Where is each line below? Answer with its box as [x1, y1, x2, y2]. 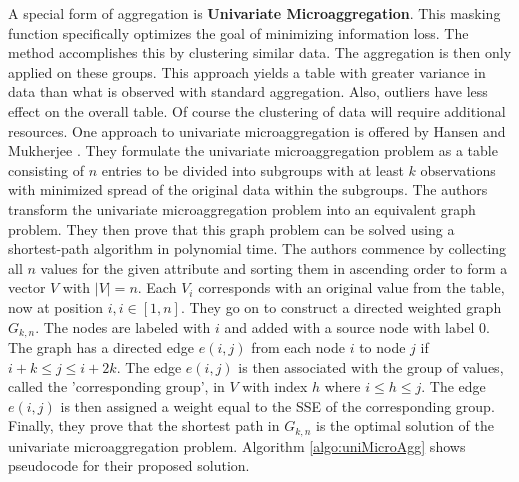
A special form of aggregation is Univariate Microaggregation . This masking [8, 3, 501, 23]
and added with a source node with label [224, 316, 475, 337]
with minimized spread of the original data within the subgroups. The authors [8, 179, 488, 200]
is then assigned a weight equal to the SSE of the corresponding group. [60, 395, 495, 416]
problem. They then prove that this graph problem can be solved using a [8, 218, 455, 239]
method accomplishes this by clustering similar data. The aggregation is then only [8, 42, 512, 63]
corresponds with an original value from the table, [198, 277, 505, 298]
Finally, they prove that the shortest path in [8, 415, 280, 436]
